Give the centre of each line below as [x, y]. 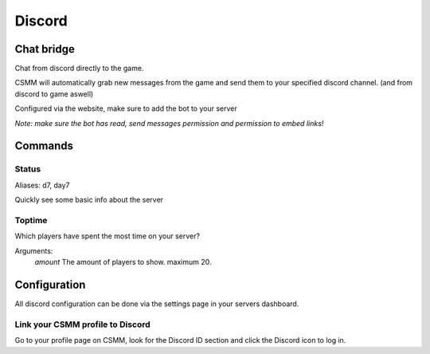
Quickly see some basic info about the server [89, 200]
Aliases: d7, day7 [42, 185]
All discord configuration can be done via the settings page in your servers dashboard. [157, 304]
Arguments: [34, 250]
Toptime [31, 220]
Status [28, 169]
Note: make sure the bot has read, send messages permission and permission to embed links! [169, 123]
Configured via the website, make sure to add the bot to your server [126, 108]
